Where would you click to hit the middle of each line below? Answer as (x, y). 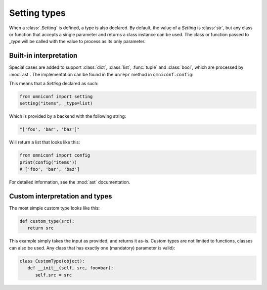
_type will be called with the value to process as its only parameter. (77, 42)
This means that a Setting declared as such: (54, 84)
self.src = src (54, 275)
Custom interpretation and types (61, 196)
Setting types (38, 13)
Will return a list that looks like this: (44, 142)
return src (41, 228)
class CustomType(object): (52, 261)
